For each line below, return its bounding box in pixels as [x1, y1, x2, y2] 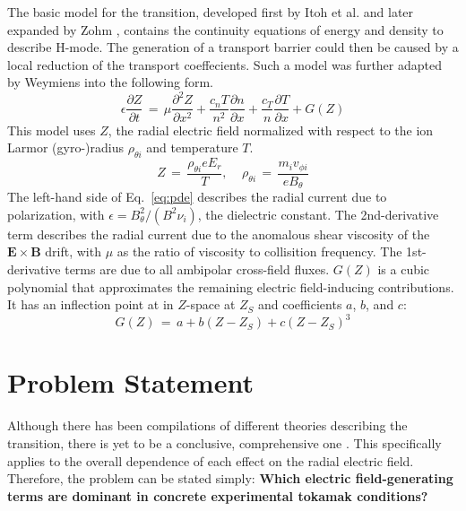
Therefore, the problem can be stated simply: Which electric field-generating [7, 469, 453, 488]
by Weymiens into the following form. [7, 73, 213, 91]
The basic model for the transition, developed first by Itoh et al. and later [7, 3, 414, 21]
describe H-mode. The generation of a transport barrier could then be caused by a [7, 38, 459, 56]
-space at [186, 295, 236, 314]
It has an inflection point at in [7, 295, 174, 314]
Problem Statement [7, 364, 254, 401]
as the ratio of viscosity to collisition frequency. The [116, 242, 402, 261]
